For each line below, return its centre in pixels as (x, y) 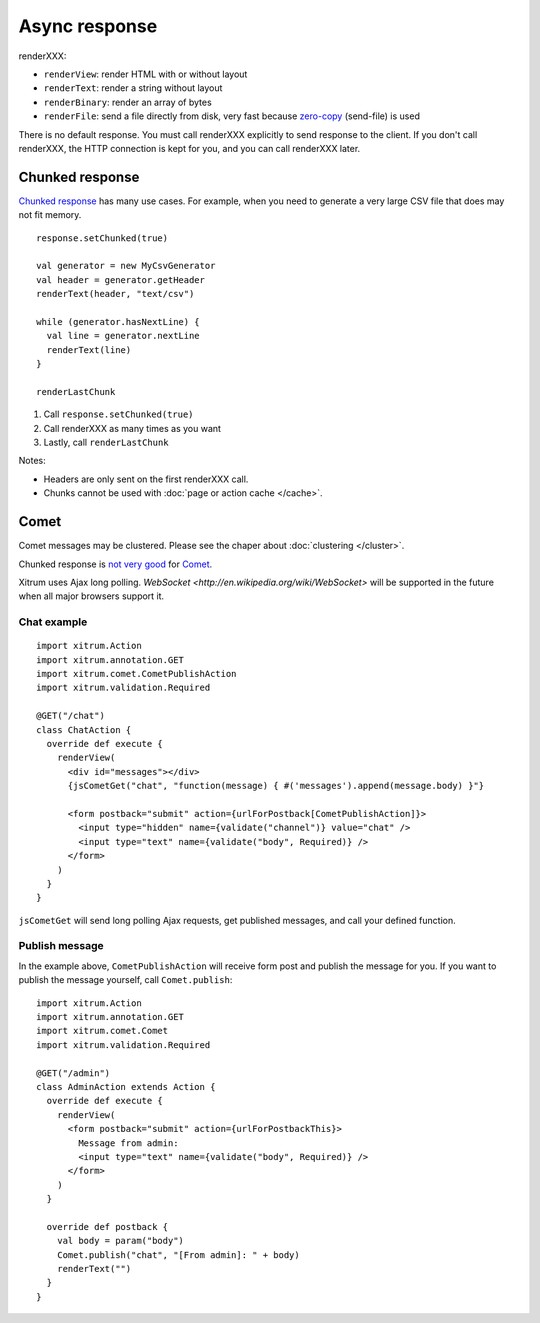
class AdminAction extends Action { (126, 1086)
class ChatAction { (84, 729)
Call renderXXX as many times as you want (132, 428)
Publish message (61, 946)
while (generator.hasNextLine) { (118, 321)
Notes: (32, 461)
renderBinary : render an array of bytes (127, 102)
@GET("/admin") (73, 1073)
